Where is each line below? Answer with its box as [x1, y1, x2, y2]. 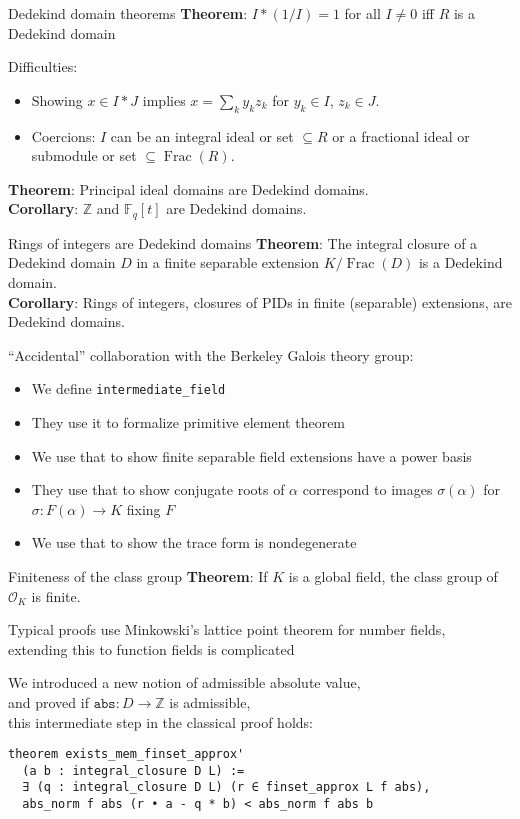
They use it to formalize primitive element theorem [31, 412, 346, 433]
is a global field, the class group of [288, 566, 498, 586]
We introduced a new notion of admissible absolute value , [8, 672, 361, 693]
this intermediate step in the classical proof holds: [8, 711, 313, 732]
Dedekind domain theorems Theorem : [8, 3, 248, 23]
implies [142, 89, 186, 110]
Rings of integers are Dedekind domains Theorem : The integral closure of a [8, 232, 478, 253]
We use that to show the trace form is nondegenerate [31, 532, 357, 553]
